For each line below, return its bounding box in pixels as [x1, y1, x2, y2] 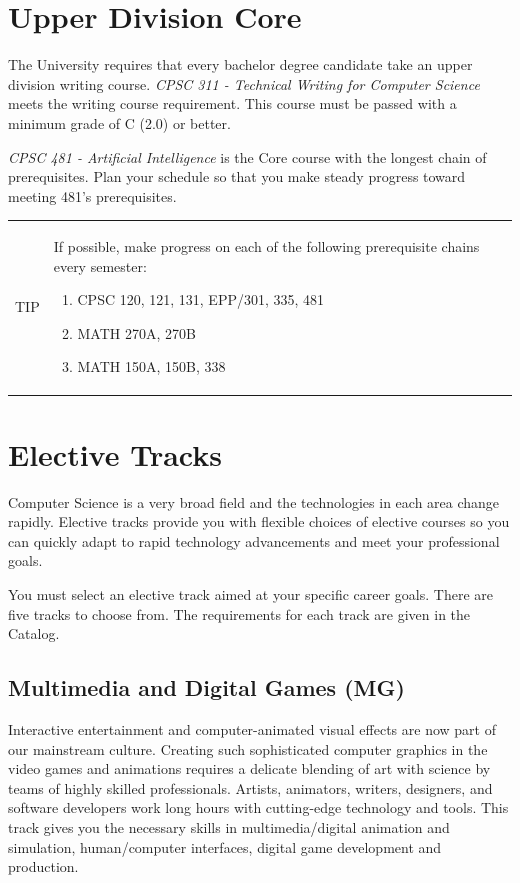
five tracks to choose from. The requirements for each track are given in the [8, 603, 471, 624]
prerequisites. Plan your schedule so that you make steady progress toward [8, 166, 466, 187]
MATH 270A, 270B [77, 322, 196, 343]
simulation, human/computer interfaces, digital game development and [8, 836, 442, 857]
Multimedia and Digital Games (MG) [8, 672, 405, 703]
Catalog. [8, 623, 60, 644]
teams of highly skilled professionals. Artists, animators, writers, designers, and [8, 777, 493, 798]
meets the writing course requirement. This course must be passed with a [8, 93, 457, 114]
